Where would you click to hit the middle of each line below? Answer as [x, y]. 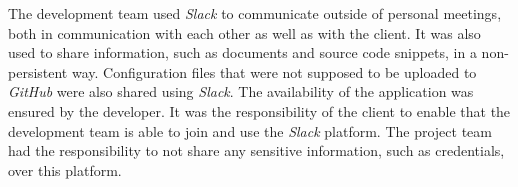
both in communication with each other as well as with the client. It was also [244, 32]
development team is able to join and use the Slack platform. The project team [250, 130]
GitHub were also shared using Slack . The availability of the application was [241, 91]
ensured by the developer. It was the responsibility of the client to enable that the [259, 110]
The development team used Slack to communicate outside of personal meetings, [255, 13]
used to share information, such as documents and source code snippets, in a [242, 52]
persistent [38, 71]
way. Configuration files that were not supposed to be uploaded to [274, 71]
